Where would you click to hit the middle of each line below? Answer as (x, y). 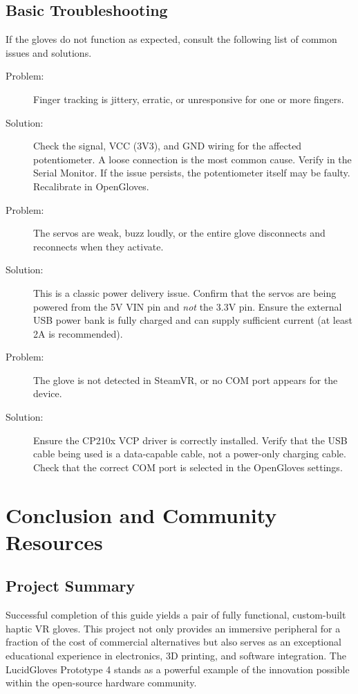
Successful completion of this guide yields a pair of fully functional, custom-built (176, 615)
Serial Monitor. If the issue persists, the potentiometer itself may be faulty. (192, 173)
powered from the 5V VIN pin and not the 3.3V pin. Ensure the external (188, 306)
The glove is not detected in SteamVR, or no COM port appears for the (186, 380)
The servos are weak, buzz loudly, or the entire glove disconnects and (179, 233)
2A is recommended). (78, 333)
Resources (54, 541)
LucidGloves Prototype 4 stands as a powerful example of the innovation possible (178, 669)
